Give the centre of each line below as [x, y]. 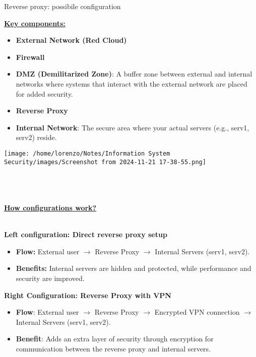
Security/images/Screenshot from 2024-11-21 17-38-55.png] [105, 162]
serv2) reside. [36, 137]
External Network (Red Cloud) [71, 40]
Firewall [30, 57]
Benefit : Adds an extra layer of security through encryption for [115, 339]
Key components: [35, 23]
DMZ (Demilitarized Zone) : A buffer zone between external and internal [134, 74]
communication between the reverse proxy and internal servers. [113, 348]
